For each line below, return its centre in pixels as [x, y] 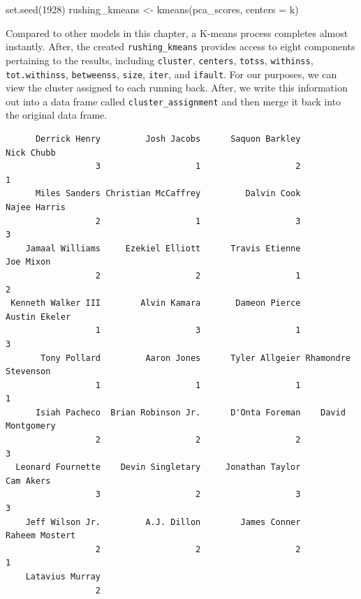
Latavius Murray [63, 577]
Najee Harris [36, 207]
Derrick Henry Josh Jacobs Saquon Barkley [168, 139]
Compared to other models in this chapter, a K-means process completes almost [177, 32]
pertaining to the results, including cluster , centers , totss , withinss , [160, 60]
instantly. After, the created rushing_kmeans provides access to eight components [180, 46]
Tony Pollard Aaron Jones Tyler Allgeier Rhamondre [196, 358]
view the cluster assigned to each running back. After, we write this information [177, 88]
